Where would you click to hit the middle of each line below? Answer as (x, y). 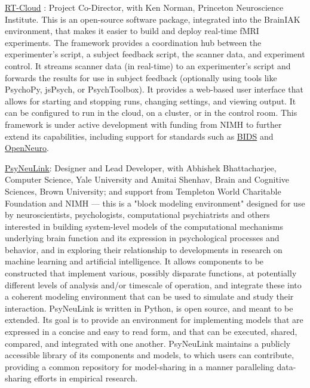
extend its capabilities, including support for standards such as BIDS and (139, 136)
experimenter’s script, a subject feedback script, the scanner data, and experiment (155, 54)
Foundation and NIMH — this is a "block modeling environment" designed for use (155, 203)
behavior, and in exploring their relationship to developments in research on (144, 249)
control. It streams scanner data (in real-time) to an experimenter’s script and (148, 65)
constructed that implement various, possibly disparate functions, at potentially (151, 273)
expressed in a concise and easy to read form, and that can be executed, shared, (151, 332)
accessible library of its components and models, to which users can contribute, (150, 355)
